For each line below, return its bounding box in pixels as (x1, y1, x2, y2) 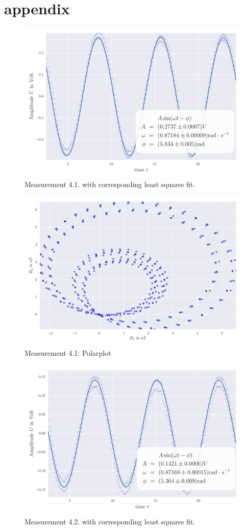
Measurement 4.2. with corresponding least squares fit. (24, 516, 195, 526)
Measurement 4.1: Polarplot (24, 347, 111, 358)
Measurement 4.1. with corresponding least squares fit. (24, 179, 195, 190)
